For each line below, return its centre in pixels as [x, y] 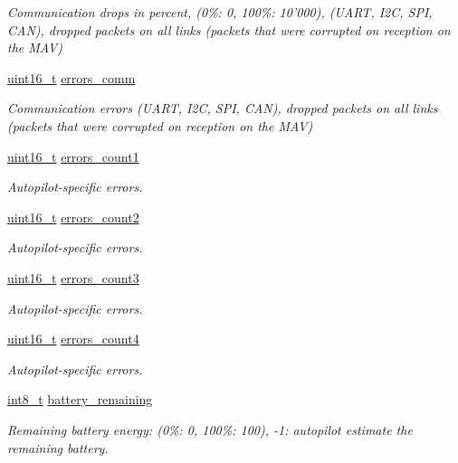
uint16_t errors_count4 [73, 339]
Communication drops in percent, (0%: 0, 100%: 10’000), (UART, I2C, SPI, [220, 12]
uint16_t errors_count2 [73, 217]
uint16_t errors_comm [72, 77]
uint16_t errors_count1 [73, 156]
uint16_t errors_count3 [73, 277]
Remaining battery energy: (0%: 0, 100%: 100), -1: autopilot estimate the [210, 429]
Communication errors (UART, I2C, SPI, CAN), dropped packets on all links [223, 108]
